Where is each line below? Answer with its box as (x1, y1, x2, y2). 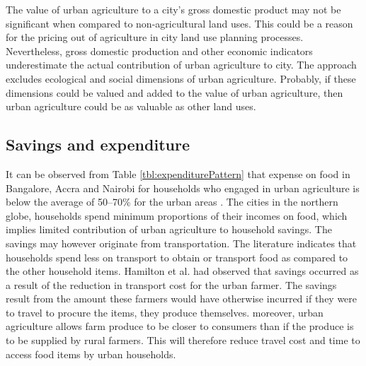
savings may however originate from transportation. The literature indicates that (6, 235, 357, 250)
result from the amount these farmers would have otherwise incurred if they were (6, 291, 358, 306)
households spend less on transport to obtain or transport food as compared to (6, 249, 348, 264)
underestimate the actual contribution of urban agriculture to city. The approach (6, 57, 357, 72)
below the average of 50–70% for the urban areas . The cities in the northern (6, 194, 338, 209)
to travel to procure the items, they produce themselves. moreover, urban (6, 305, 324, 319)
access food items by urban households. (6, 346, 176, 361)
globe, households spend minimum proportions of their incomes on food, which (6, 208, 348, 223)
